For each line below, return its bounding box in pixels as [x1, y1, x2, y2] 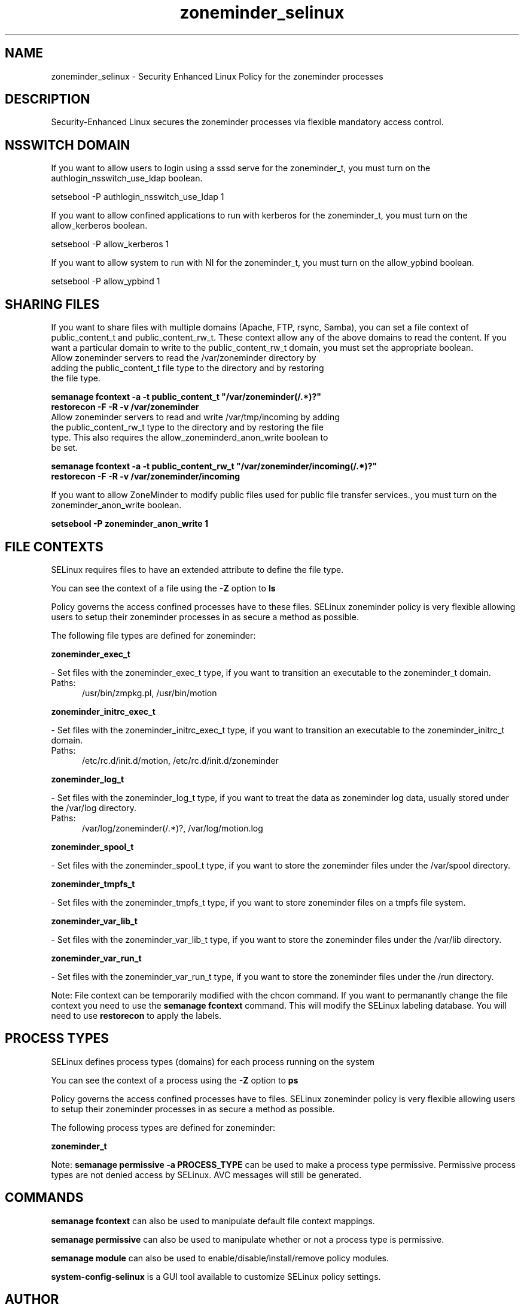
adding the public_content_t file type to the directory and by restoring [51, 363, 324, 374]
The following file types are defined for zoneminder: [51, 630, 256, 641]
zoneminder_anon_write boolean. [51, 500, 182, 511]
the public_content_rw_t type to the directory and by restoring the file [51, 422, 324, 433]
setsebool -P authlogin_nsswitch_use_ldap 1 [51, 192, 224, 202]
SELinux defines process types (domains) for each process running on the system [51, 1056, 375, 1067]
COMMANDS [5, 1190, 84, 1206]
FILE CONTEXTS [5, 539, 103, 554]
